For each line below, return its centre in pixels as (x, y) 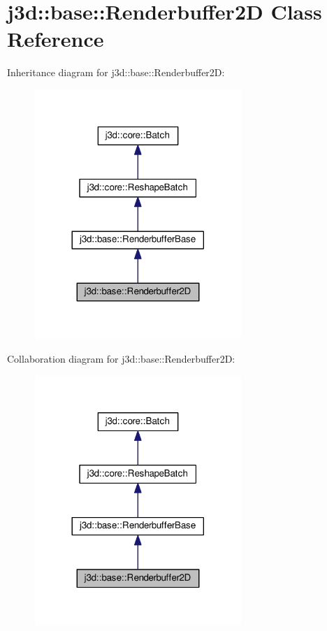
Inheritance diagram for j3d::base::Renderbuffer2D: (116, 72)
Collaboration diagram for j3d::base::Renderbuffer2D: (121, 358)
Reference (56, 39)
